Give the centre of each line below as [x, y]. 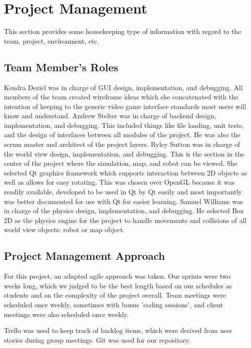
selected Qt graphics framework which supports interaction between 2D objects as [125, 172]
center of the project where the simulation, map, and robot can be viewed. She [121, 163]
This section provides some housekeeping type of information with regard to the [123, 31]
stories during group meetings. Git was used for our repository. [97, 340]
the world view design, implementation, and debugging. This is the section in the [124, 153]
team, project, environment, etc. [52, 40]
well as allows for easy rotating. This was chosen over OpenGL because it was [119, 182]
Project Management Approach [85, 256]
